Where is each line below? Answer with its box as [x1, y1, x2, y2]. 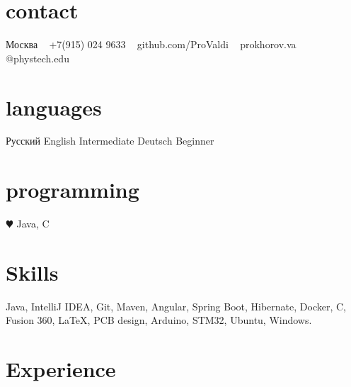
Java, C [16, 216, 50, 231]
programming [6, 175, 139, 204]
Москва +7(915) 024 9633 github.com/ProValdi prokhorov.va [6, 37, 297, 52]
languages [6, 92, 102, 121]
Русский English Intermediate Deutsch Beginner [6, 133, 214, 148]
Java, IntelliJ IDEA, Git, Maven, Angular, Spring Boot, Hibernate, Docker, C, [6, 298, 346, 313]
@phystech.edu [6, 50, 69, 65]
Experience [6, 354, 116, 383]
